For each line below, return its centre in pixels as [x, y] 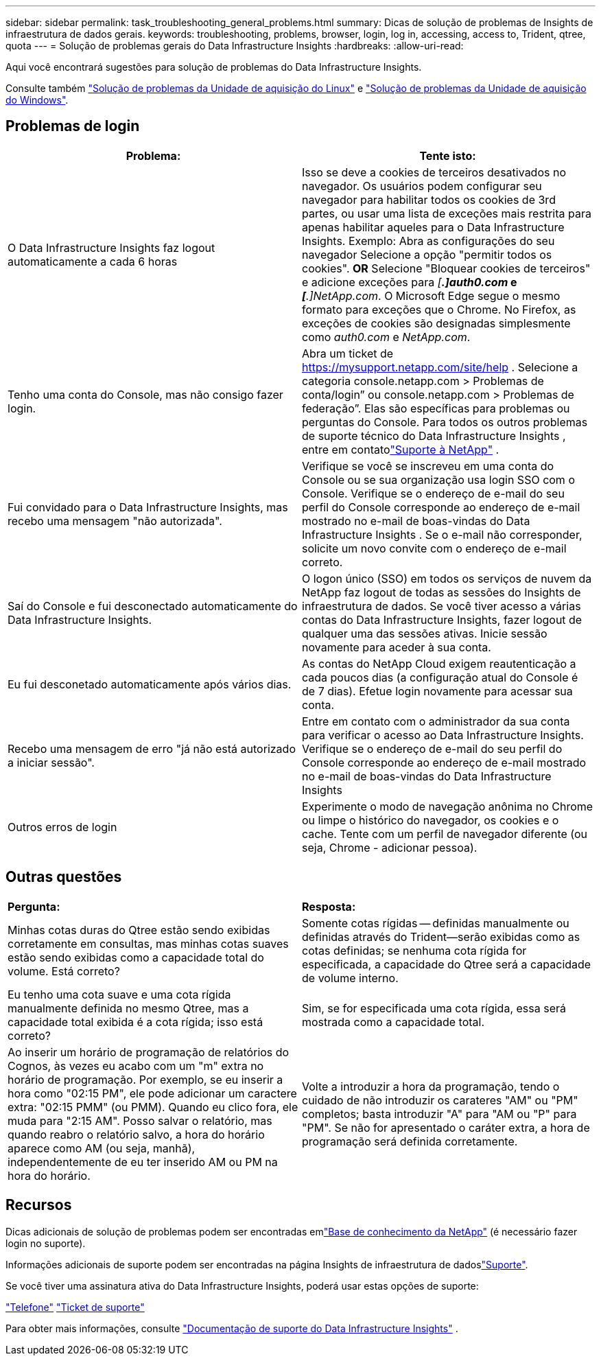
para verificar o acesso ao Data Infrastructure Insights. [443, 735]
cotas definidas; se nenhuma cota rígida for [414, 950]
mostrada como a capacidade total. [393, 1022]
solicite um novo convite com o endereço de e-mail [434, 548]
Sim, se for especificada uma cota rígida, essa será [434, 1008]
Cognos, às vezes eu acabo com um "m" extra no [136, 1066]
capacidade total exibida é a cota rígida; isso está [135, 1022]
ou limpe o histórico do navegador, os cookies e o [431, 820]
